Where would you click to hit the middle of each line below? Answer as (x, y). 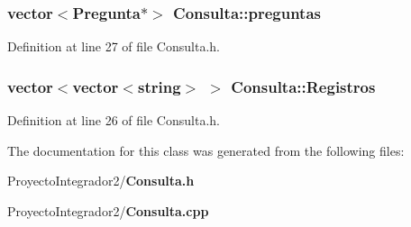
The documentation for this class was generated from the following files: (206, 150)
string (159, 86)
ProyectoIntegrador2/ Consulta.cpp (108, 210)
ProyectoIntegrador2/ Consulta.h (101, 181)
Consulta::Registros (303, 86)
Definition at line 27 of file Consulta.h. (114, 46)
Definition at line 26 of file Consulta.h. (114, 120)
